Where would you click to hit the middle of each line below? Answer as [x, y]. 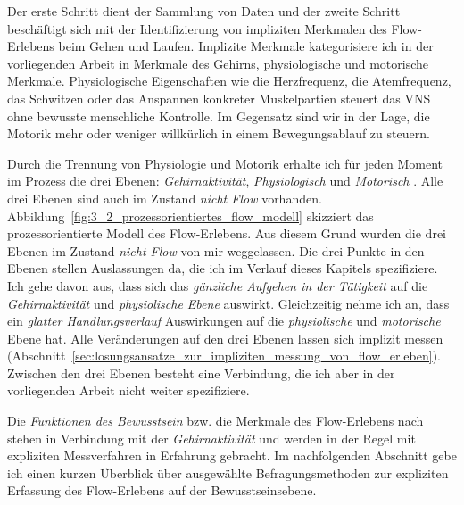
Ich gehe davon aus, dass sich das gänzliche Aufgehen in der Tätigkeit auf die [218, 285]
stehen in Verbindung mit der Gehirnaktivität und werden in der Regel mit [211, 438]
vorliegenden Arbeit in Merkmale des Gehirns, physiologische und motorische [218, 63]
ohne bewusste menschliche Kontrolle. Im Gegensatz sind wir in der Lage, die [219, 116]
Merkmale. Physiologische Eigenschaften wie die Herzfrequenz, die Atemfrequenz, [229, 81]
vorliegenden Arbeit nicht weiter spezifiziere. [128, 390]
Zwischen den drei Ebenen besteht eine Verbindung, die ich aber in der [201, 373]
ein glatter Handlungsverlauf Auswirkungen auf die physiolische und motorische [224, 321]
